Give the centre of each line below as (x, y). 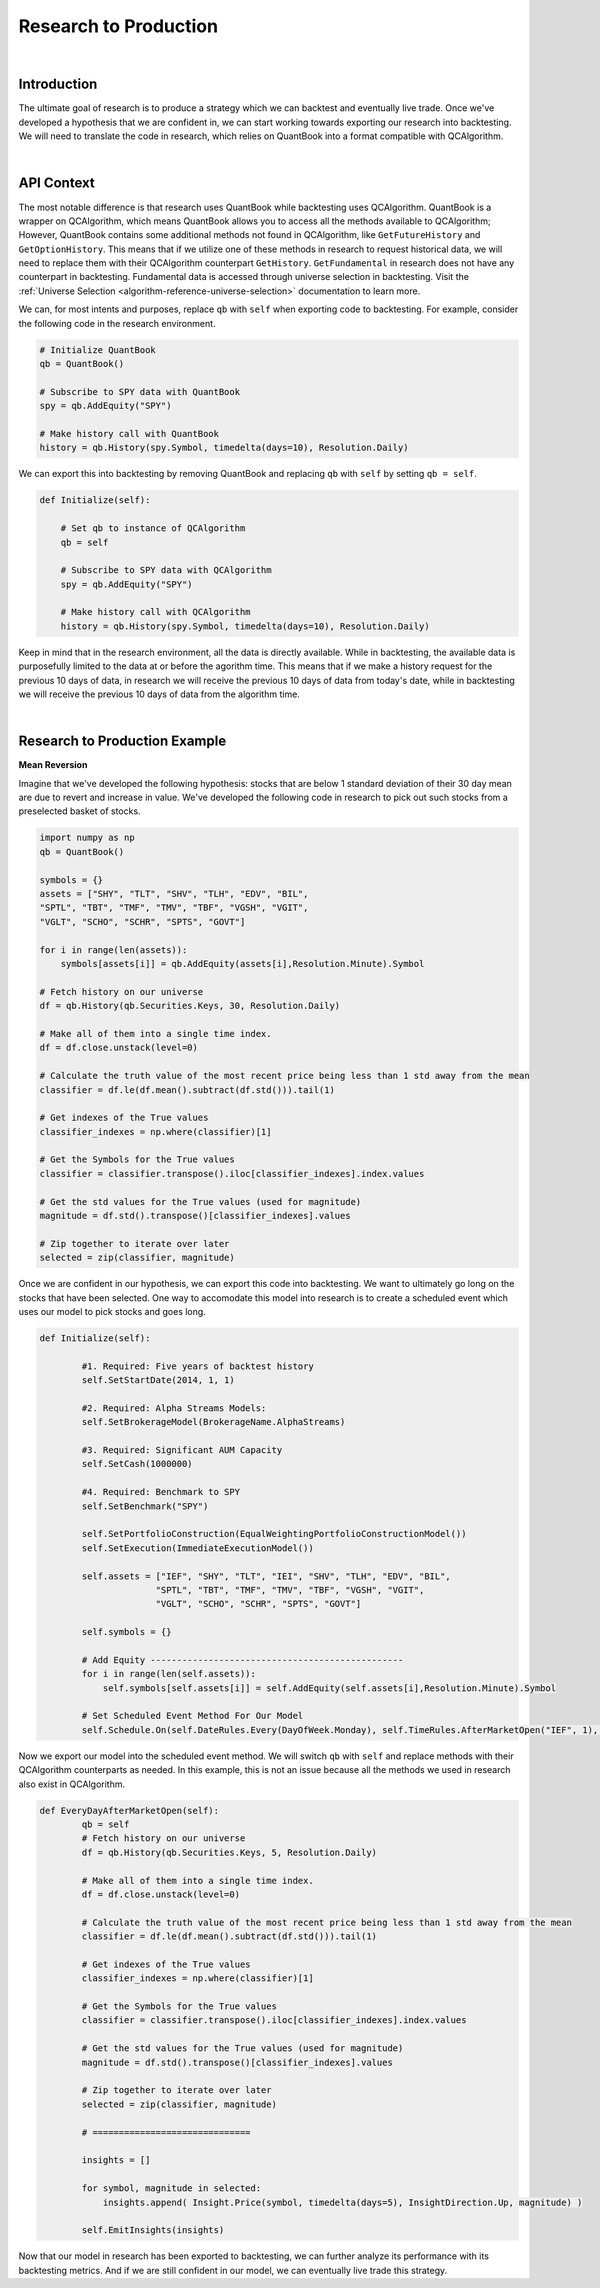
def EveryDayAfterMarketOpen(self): (129, 1810)
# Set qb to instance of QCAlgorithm (153, 528)
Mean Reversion (53, 765)
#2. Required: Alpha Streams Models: (174, 1408)
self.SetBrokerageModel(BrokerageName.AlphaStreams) (213, 1422)
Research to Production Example (122, 741)
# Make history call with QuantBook (129, 433)
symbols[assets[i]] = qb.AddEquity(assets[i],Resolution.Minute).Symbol (242, 963)
